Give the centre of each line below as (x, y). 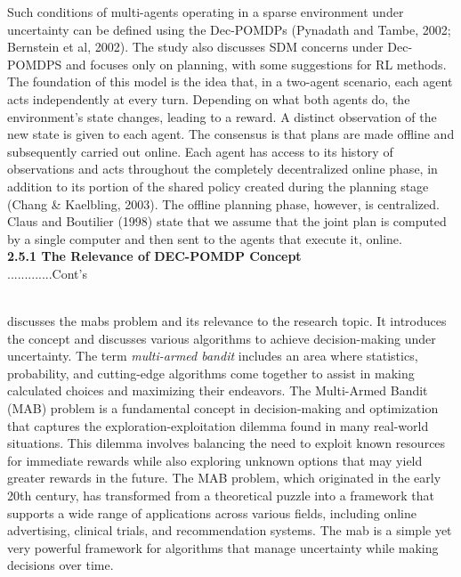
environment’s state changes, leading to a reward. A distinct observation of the (222, 116)
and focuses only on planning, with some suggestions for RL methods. (256, 64)
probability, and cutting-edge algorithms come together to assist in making (211, 373)
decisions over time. (61, 565)
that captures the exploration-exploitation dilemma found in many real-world (218, 425)
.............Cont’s (47, 273)
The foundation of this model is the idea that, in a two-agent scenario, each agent (230, 81)
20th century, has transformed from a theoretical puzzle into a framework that (221, 496)
